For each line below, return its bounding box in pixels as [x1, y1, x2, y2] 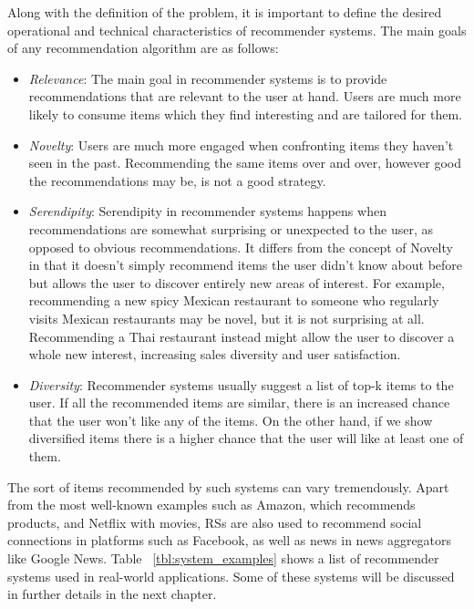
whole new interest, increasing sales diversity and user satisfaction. [28, 345, 401, 364]
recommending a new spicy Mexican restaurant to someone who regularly [28, 291, 439, 310]
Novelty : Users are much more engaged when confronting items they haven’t [28, 135, 454, 154]
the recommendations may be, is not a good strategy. [28, 170, 326, 190]
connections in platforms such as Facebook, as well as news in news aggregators [7, 531, 452, 550]
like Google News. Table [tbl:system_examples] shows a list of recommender [7, 549, 439, 568]
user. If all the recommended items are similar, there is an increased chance [28, 393, 450, 412]
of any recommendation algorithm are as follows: [7, 38, 279, 57]
